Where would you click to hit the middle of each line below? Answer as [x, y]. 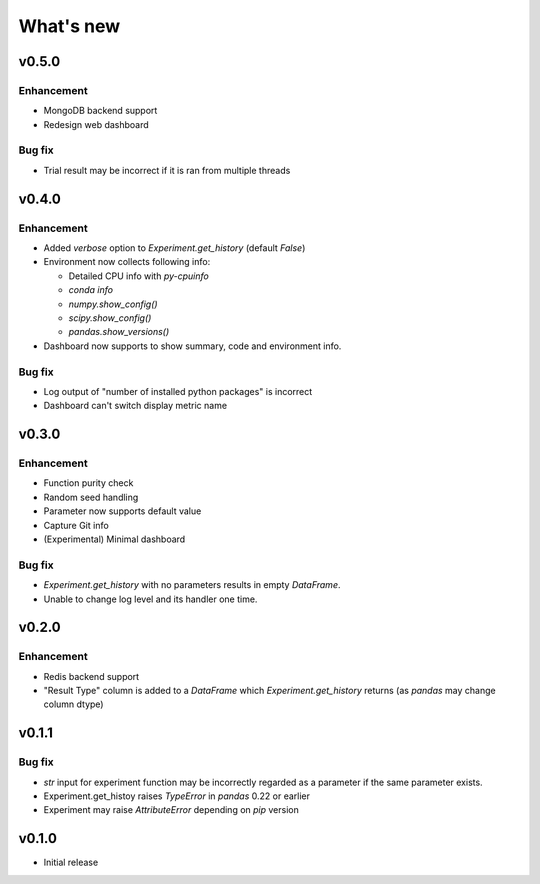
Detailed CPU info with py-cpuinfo [139, 276]
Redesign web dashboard [96, 124]
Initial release [71, 862]
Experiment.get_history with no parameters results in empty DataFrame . [192, 585]
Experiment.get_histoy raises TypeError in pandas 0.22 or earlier [176, 796]
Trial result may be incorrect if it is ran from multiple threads [167, 170]
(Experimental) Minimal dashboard [114, 539]
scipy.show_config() [110, 317]
